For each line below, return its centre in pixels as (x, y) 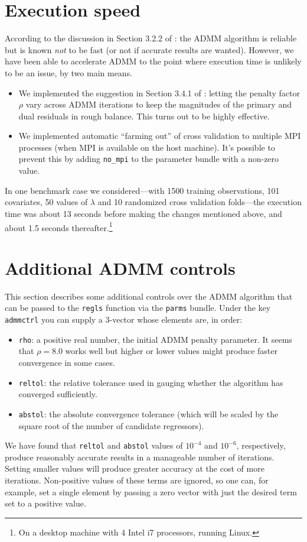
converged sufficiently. (58, 394)
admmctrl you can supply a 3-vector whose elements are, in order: (124, 319)
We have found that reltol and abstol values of (94, 445)
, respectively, (261, 445)
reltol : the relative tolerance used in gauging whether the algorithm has (151, 382)
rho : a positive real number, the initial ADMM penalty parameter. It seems (155, 339)
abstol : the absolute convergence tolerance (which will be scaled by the (148, 413)
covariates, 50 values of (46, 202)
